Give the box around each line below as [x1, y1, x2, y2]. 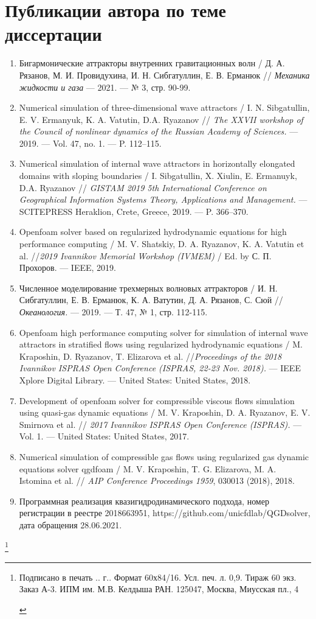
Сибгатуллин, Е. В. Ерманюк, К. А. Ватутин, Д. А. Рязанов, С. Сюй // [19, 293, 283, 306]
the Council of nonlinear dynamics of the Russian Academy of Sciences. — [19, 125, 298, 138]
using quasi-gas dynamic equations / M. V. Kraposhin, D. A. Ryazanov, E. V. [19, 406, 311, 419]
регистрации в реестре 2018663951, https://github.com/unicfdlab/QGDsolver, [19, 506, 311, 519]
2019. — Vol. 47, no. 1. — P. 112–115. [19, 136, 162, 149]
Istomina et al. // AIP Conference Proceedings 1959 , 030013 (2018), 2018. [19, 474, 295, 487]
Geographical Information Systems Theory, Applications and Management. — [19, 193, 307, 206]
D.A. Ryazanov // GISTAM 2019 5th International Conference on [19, 181, 267, 194]
